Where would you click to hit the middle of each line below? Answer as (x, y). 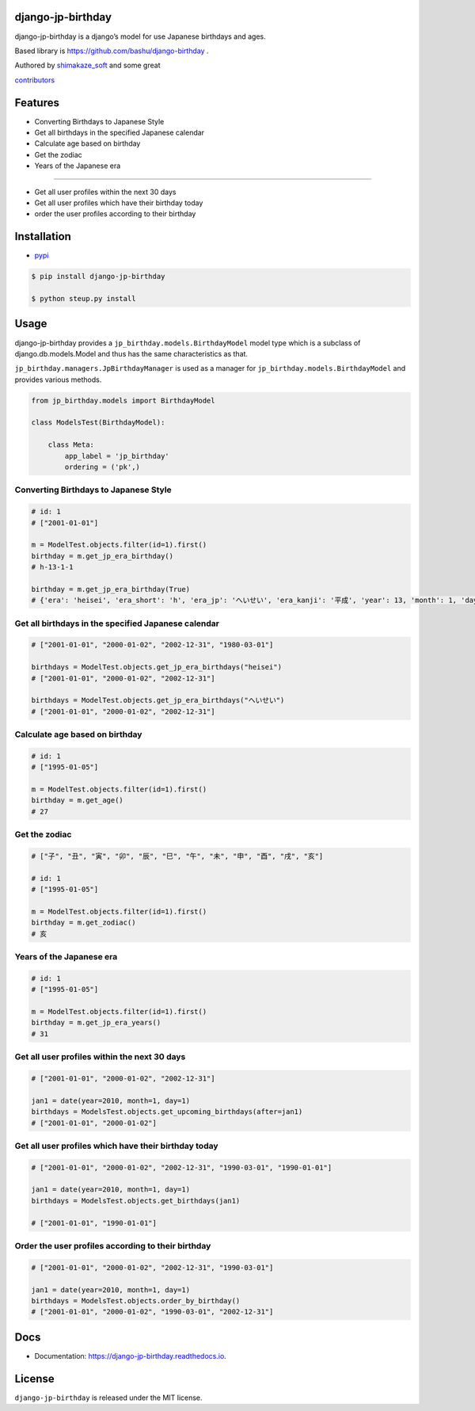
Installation (43, 236)
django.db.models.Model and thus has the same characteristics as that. (131, 353)
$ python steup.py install (84, 298)
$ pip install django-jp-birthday (98, 276)
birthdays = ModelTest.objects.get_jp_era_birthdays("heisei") (157, 667)
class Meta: (71, 445)
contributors (35, 80)
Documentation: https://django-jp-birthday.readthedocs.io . (131, 1356)
